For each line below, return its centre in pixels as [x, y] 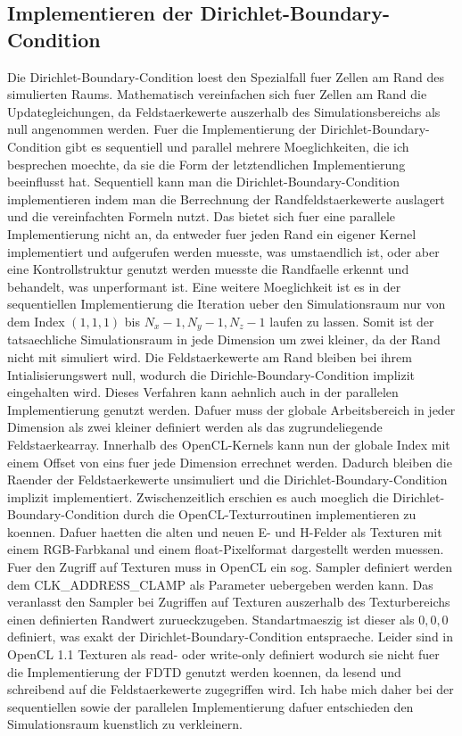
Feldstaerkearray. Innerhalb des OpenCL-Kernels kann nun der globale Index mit [229, 444]
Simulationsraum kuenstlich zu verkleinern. [125, 724]
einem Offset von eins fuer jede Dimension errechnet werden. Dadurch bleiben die [230, 462]
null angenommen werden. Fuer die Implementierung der [162, 129]
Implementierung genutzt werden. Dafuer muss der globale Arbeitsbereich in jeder [231, 409]
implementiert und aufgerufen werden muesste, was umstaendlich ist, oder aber [223, 251]
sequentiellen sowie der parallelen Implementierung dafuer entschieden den [210, 706]
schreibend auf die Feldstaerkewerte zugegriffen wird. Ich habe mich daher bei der [231, 689]
